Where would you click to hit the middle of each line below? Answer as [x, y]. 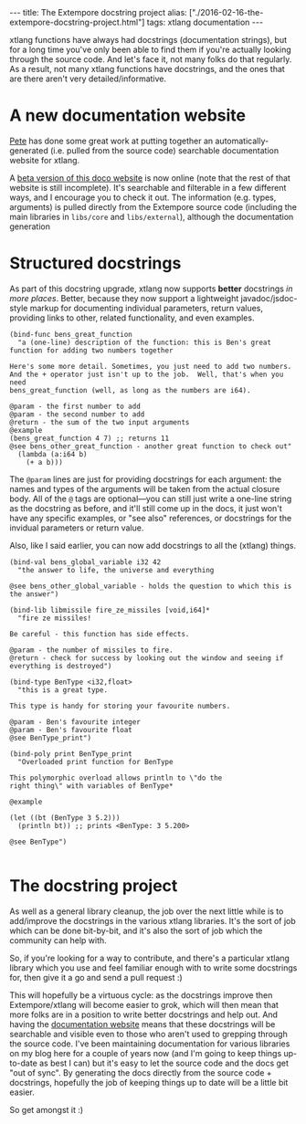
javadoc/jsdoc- [269, 298]
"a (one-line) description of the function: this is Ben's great [145, 342]
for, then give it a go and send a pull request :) [96, 977]
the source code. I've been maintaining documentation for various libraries [150, 1044]
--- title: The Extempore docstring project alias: [98, 12]
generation [30, 226]
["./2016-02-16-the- [226, 12]
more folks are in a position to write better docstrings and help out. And [144, 1014]
